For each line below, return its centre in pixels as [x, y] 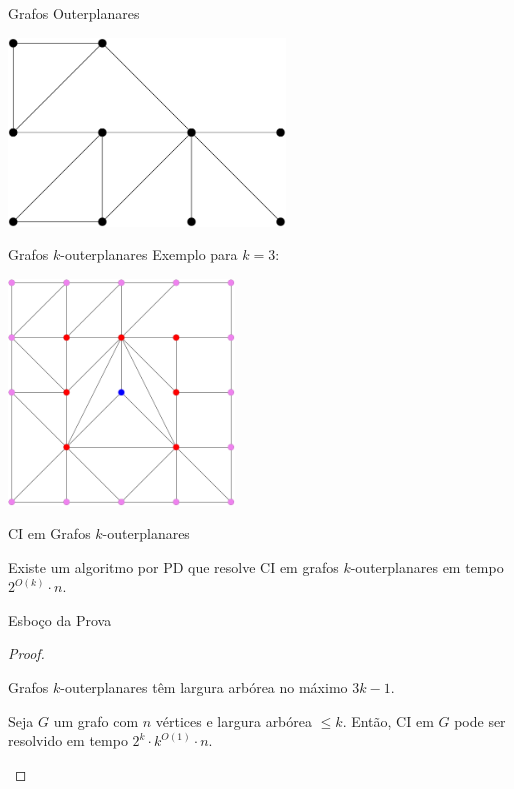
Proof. [26, 653]
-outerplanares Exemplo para [149, 254]
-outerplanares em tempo [427, 566]
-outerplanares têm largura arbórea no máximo [204, 687]
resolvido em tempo [68, 740]
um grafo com [96, 720]
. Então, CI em [388, 720]
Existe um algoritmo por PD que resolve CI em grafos [173, 566]
